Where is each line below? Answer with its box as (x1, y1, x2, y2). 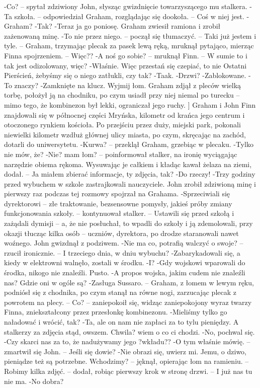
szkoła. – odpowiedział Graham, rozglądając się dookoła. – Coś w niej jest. (14, 11, 244, 21)
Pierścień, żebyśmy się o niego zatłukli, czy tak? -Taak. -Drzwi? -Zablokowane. (4, 70, 246, 81)
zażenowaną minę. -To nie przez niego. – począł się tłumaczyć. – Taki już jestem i (4, 30, 256, 41)
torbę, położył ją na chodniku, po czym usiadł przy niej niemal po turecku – (4, 90, 240, 100)
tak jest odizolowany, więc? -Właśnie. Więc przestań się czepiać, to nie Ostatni (4, 60, 247, 70)
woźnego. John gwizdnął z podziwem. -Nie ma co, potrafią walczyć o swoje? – (4, 238, 243, 248)
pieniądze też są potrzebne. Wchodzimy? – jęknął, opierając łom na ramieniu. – (4, 356, 249, 366)
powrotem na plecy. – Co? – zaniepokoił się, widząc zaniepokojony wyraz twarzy (4, 296, 252, 307)
